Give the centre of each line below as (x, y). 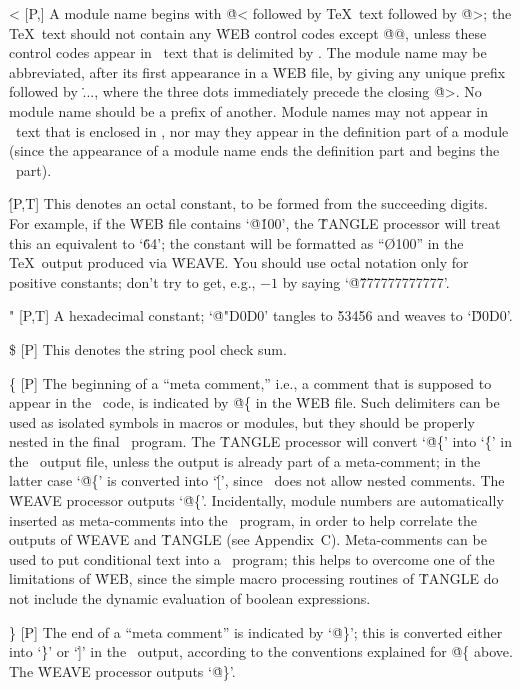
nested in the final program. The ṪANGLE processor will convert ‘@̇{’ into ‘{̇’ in (260, 441)
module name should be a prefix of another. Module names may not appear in (249, 110)
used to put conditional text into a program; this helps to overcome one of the (252, 558)
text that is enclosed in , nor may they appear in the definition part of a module (262, 130)
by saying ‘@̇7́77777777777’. (366, 281)
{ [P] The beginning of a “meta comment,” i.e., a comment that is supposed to (250, 382)
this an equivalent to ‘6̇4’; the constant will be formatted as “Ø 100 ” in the (236, 242)
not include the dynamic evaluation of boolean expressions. (190, 598)
